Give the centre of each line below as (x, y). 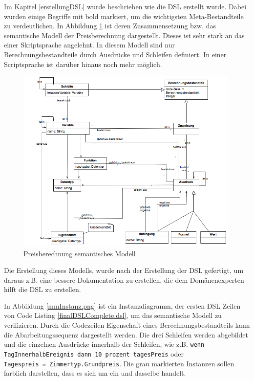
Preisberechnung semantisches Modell (80, 254)
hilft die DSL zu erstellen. (42, 289)
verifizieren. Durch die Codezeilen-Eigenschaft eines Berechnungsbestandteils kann (127, 325)
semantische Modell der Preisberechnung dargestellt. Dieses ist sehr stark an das (124, 35)
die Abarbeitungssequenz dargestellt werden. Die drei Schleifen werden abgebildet (126, 334)
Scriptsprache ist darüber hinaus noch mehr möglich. (83, 64)
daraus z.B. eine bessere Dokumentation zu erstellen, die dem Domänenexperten (124, 280)
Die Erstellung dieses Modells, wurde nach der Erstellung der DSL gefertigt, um (124, 270)
